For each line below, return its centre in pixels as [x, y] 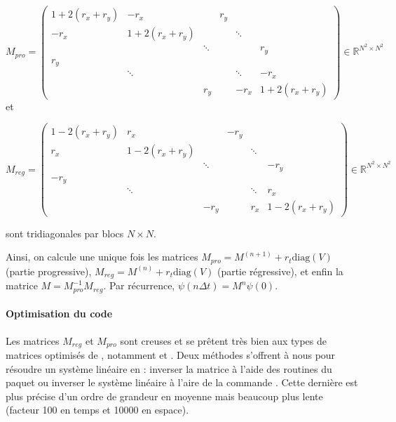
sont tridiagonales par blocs [65, 233]
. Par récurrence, [139, 285]
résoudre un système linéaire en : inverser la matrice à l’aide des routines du [169, 368]
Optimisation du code [59, 314]
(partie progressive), [49, 271]
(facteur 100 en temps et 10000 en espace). [97, 410]
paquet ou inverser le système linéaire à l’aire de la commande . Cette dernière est [182, 382]
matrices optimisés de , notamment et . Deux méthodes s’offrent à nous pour [171, 355]
